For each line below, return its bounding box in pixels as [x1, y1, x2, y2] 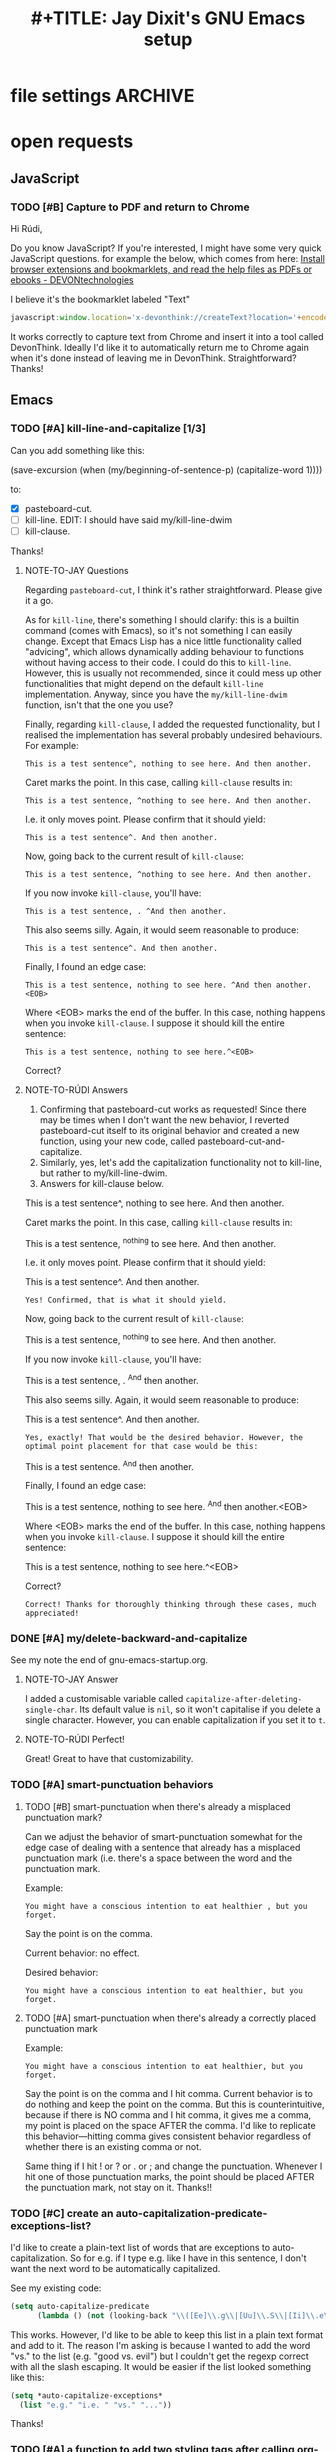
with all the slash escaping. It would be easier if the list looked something [10, 2360, 312, 2372]
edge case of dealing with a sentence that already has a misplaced [24, 1841, 301, 1853]
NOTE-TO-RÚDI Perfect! [24, 1733, 125, 1746]
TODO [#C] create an [10, 2206, 114, 2220]
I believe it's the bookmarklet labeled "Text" [10, 293, 191, 306]
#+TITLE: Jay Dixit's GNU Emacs [30, 7, 306, 30]
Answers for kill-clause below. [39, 1177, 165, 1189]
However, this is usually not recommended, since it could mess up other [24, 667, 322, 679]
